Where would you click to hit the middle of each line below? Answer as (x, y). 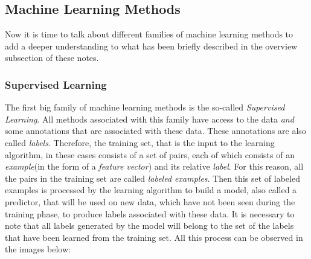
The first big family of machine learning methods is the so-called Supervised (145, 107)
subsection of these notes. (52, 58)
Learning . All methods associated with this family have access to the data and (149, 119)
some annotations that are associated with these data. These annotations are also (155, 131)
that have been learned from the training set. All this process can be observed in (154, 237)
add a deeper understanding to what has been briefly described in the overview (151, 46)
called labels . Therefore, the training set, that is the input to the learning (140, 142)
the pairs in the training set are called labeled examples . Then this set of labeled (152, 178)
